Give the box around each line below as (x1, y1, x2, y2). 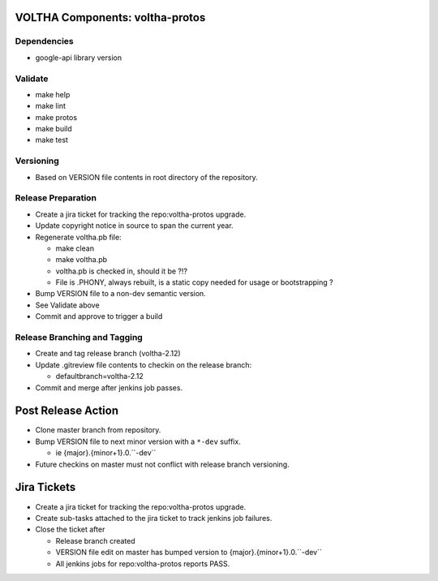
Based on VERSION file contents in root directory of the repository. (35, 172, 259, 182)
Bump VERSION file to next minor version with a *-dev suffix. (35, 437, 241, 446)
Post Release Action (15, 404, 119, 418)
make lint (35, 101, 67, 111)
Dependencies (15, 36, 75, 47)
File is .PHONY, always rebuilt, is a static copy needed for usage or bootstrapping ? (55, 278, 333, 287)
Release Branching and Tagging (15, 332, 144, 343)
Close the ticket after (35, 524, 105, 535)
